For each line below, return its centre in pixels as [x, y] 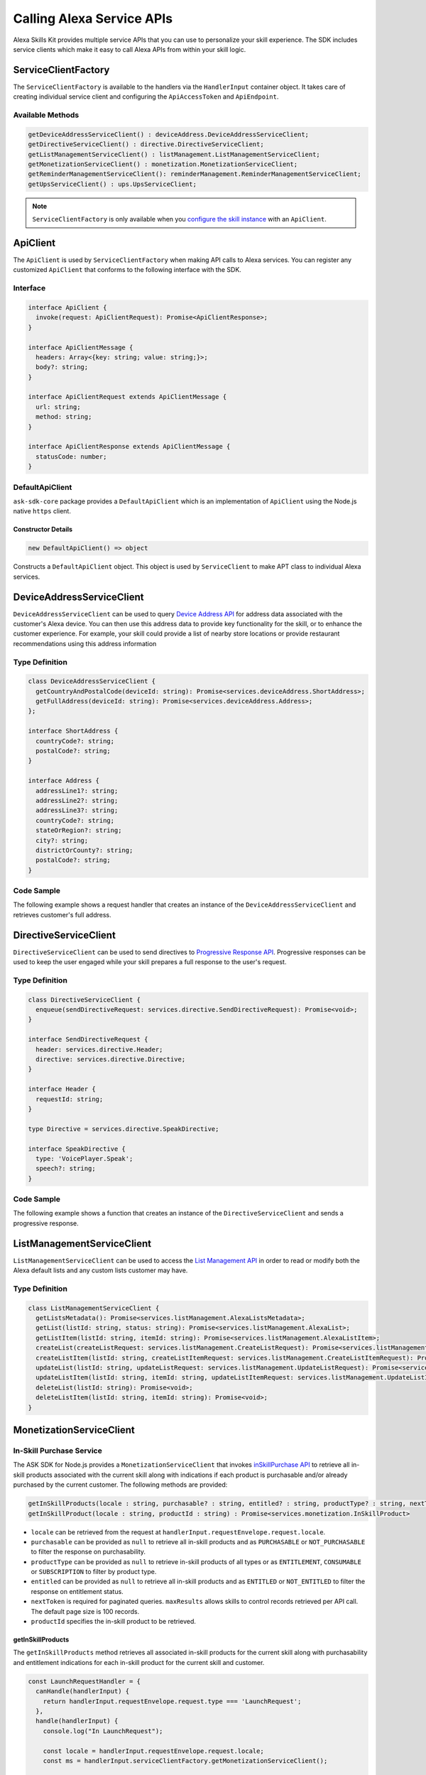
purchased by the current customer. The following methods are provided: [120, 1485]
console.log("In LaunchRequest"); [103, 1731]
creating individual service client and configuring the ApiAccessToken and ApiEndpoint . [146, 97]
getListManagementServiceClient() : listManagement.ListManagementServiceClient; [174, 154]
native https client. [42, 511]
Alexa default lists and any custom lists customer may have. [100, 1270]
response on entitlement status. [77, 1591]
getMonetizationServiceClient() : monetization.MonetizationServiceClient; [163, 164]
